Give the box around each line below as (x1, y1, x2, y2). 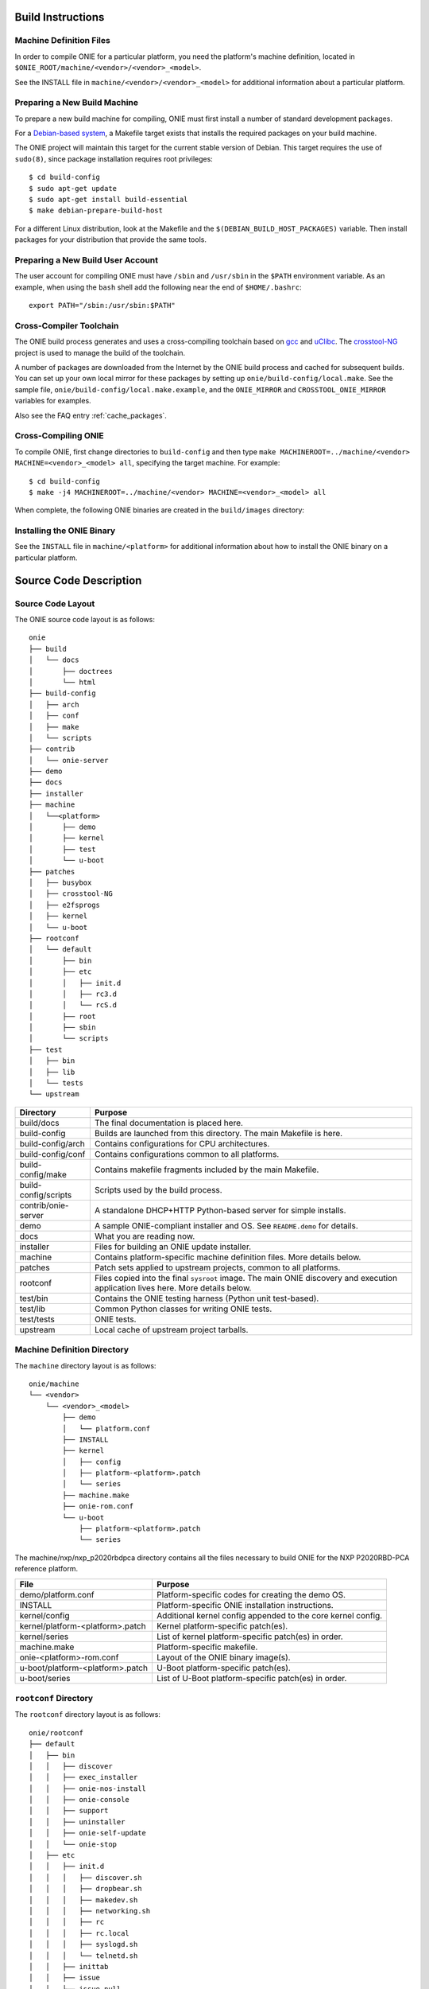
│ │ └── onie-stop (29, 1839, 118, 1849)
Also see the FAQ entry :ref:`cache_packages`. (14, 411, 167, 420)
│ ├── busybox (29, 878, 92, 887)
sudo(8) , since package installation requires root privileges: (14, 154, 214, 163)
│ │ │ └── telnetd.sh (29, 1951, 138, 1960)
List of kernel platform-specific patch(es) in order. (156, 1631, 343, 1642)
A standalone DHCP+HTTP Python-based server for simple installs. (94, 1205, 346, 1216)
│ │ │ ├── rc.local (29, 1929, 130, 1937)
